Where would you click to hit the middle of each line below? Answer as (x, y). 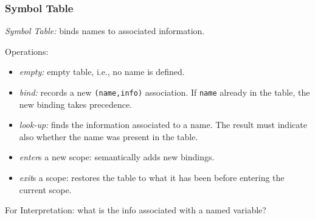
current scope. (45, 189)
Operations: (27, 51)
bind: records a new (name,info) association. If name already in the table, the (164, 92)
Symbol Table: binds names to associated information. (105, 31)
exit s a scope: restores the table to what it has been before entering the (152, 178)
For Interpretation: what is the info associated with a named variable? (136, 210)
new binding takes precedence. (76, 104)
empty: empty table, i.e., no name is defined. (102, 72)
